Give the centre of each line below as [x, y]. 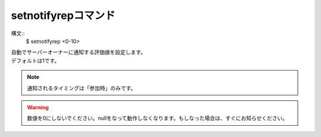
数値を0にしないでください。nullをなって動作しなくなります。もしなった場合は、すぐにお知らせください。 [158, 118]
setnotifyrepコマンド [63, 15]
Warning [38, 107]
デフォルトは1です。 [35, 60]
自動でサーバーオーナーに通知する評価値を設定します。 [78, 52]
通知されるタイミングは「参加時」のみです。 [81, 88]
